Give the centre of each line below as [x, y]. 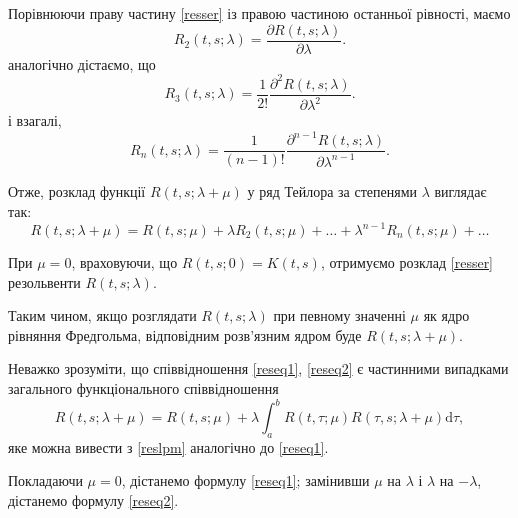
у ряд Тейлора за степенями [332, 191]
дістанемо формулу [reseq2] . [93, 500]
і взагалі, [35, 120]
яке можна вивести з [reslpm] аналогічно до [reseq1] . [168, 446]
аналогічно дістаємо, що [82, 63]
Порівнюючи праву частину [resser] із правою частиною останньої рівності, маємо [259, 13]
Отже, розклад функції [77, 191]
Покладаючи [45, 480]
